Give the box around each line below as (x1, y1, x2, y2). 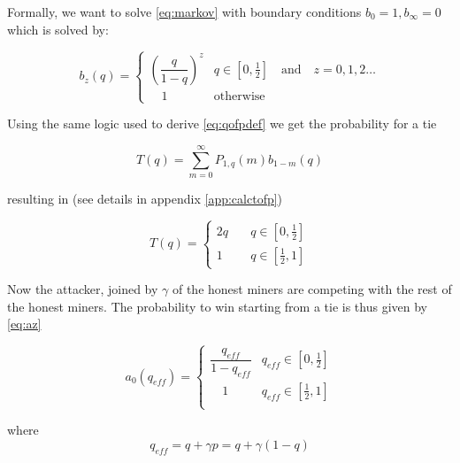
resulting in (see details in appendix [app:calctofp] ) (7, 189, 283, 207)
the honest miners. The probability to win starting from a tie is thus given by (7, 297, 427, 315)
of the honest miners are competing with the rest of (172, 280, 452, 298)
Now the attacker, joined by (7, 280, 158, 298)
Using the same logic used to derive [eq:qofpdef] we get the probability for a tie (7, 114, 437, 133)
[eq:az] (7, 314, 42, 333)
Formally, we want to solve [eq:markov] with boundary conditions (7, 3, 362, 20)
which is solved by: (7, 19, 109, 38)
